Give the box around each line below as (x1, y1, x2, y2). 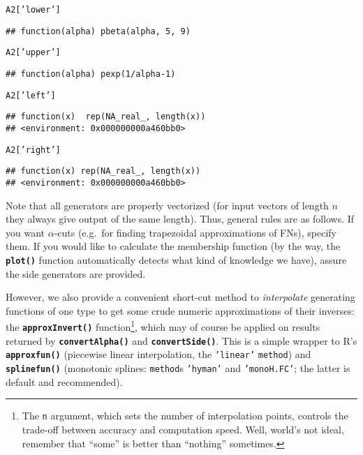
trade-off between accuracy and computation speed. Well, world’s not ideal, (22, 422, 344, 436)
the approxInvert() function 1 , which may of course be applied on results (6, 318, 320, 334)
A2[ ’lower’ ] (6, 5, 61, 15)
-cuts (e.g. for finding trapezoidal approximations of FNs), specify (54, 225, 336, 239)
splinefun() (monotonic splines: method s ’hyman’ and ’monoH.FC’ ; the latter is (6, 361, 350, 375)
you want (6, 225, 45, 239)
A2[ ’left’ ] (6, 90, 56, 100)
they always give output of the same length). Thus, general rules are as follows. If (6, 211, 355, 226)
